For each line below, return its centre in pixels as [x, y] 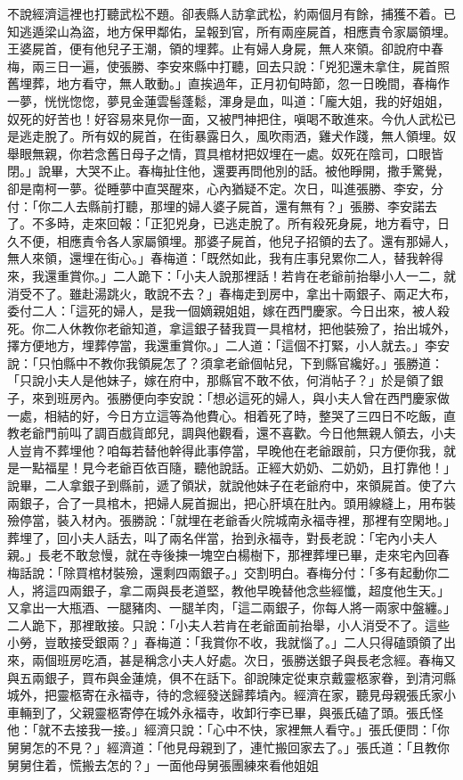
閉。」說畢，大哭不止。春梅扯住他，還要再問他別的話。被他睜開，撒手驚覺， [228, 171]
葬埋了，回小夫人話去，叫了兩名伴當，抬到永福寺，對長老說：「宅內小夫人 [222, 537]
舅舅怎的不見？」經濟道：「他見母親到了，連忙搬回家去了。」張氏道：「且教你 [228, 747]
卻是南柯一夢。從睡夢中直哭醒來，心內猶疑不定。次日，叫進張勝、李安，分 [225, 188]
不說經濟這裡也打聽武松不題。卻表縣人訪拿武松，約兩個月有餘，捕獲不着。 [225, 13]
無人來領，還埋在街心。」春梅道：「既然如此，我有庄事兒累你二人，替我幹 [219, 258]
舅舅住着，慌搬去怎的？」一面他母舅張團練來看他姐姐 [163, 764]
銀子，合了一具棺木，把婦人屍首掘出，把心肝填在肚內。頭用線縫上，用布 [231, 502]
